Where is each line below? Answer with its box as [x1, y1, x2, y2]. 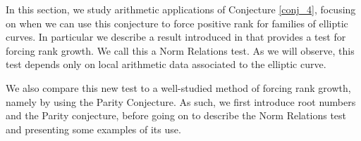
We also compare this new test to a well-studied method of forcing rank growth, [6, 80, 351, 95]
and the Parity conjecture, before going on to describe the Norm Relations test [6, 108, 347, 123]
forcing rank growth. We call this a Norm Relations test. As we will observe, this [6, 43, 355, 58]
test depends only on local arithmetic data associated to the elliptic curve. [6, 57, 326, 72]
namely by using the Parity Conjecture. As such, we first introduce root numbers [6, 94, 356, 109]
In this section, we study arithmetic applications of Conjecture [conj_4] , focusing [6, 2, 356, 16]
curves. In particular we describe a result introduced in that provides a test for [6, 29, 346, 44]
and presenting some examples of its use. [6, 121, 181, 136]
